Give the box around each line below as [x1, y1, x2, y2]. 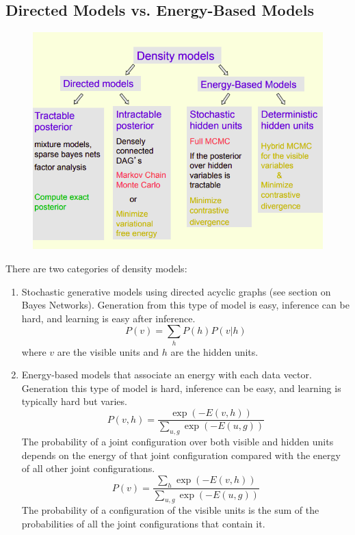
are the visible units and [57, 344, 159, 358]
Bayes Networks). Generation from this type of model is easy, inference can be [21, 298, 350, 312]
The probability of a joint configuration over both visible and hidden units [21, 434, 334, 448]
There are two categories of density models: [5, 261, 187, 275]
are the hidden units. [170, 344, 259, 358]
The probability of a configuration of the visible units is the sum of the [21, 503, 319, 517]
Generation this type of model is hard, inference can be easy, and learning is [21, 380, 341, 395]
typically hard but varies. [21, 394, 127, 408]
